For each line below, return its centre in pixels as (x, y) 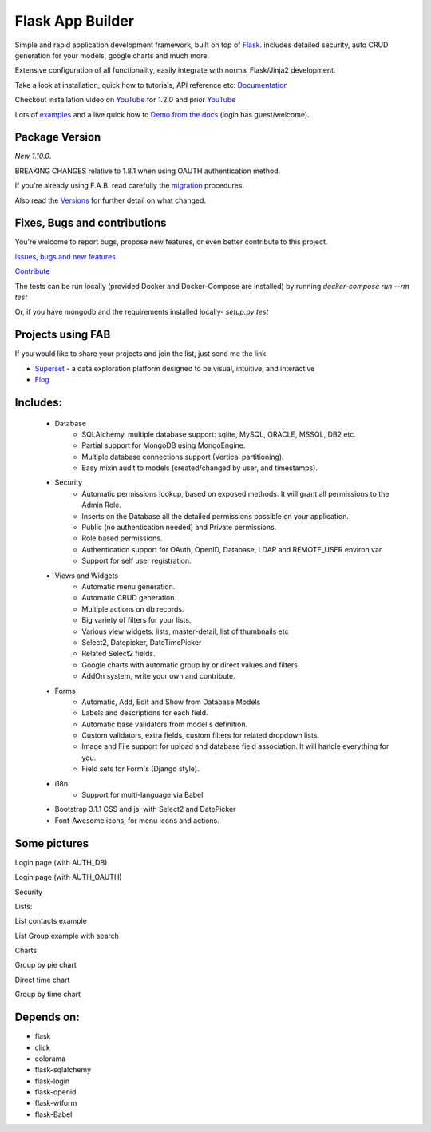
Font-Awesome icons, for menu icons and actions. (137, 820)
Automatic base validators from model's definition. (164, 724)
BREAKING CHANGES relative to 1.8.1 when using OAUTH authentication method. (148, 171)
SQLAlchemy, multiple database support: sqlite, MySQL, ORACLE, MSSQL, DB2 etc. (219, 434)
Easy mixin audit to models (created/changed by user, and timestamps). (200, 468)
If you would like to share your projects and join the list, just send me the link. (142, 354)
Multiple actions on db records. (133, 609)
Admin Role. (101, 505)
